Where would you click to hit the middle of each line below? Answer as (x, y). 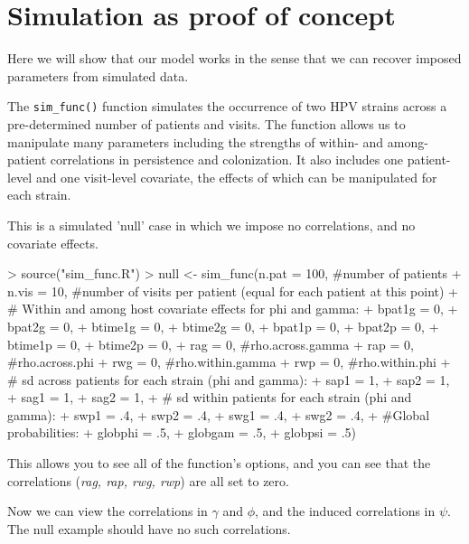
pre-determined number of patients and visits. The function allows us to (206, 123)
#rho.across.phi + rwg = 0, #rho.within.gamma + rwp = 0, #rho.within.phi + (229, 362)
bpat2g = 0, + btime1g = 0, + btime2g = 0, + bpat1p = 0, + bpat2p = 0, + (223, 326)
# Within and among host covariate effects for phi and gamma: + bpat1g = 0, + (233, 309)
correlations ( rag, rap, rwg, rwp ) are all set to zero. (148, 480)
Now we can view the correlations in (108, 511)
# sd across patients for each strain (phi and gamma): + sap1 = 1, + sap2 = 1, (229, 379)
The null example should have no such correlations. (149, 528)
